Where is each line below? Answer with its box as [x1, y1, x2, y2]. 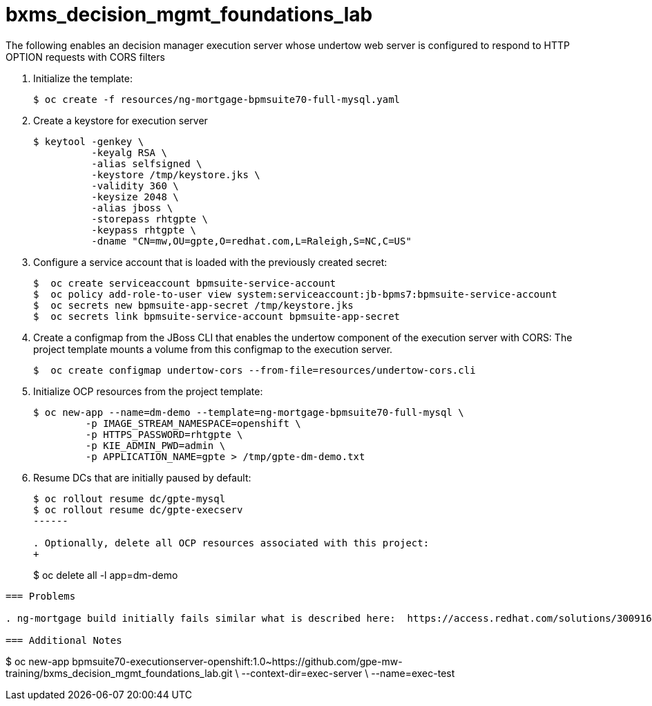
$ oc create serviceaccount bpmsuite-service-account [33, 277, 336, 289]
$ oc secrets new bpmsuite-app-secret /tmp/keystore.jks [33, 299, 354, 311]
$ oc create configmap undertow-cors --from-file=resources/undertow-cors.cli [33, 364, 476, 376]
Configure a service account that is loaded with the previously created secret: [33, 256, 387, 268]
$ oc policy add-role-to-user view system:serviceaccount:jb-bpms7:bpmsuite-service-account [33, 288, 557, 300]
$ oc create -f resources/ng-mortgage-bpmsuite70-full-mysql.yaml [33, 93, 401, 105]
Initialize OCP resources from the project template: [33, 385, 263, 397]
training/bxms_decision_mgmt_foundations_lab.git [6, 667, 233, 679]
